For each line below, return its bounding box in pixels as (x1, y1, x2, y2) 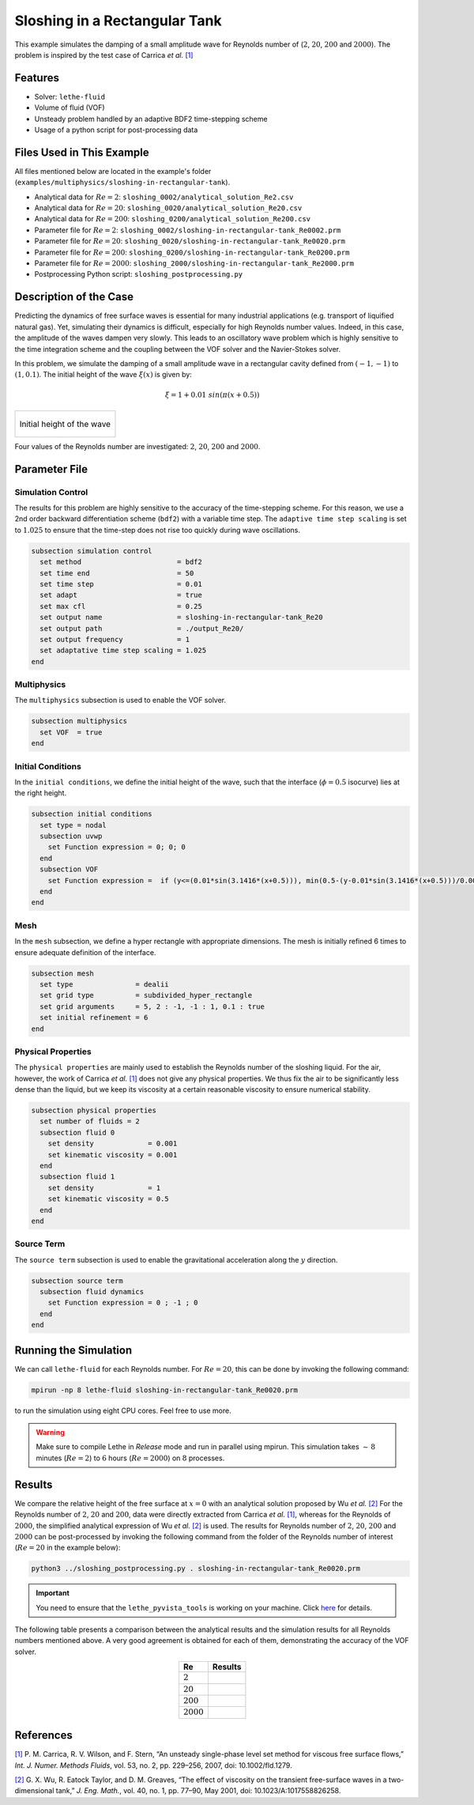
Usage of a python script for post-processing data (34, 125, 198, 134)
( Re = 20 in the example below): (14, 1543, 121, 1553)
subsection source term (31, 1276, 124, 1285)
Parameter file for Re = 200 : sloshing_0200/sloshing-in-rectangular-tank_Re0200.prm (34, 247, 350, 257)
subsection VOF (39, 865, 99, 874)
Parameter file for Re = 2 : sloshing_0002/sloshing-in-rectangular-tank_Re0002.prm (34, 225, 341, 235)
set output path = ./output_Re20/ (39, 624, 244, 633)
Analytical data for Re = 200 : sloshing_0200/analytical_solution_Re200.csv (34, 214, 311, 224)
